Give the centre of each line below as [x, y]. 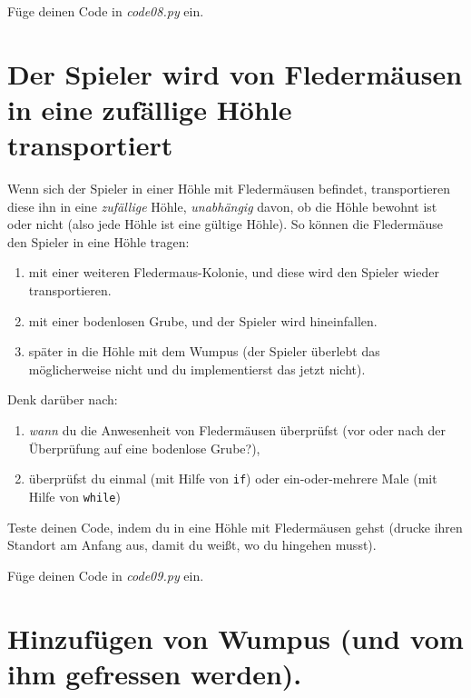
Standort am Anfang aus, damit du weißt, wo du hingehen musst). [192, 545]
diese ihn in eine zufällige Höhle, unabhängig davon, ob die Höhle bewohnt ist [222, 206]
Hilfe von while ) [74, 496]
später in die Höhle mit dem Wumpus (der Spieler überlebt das [204, 351]
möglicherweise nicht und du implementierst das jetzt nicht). [197, 369]
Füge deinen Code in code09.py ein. [106, 575]
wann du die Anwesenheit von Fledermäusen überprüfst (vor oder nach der [237, 430]
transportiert [90, 145]
